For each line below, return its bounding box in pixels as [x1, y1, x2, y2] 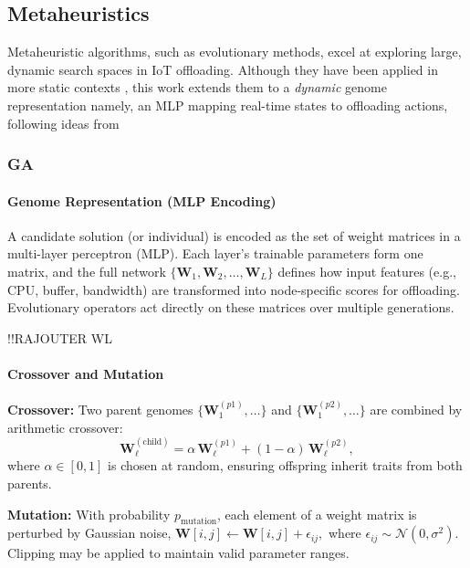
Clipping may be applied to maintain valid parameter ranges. [7, 543, 350, 563]
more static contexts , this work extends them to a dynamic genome [7, 78, 387, 97]
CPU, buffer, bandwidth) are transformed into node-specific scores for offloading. [7, 279, 460, 299]
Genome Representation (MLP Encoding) [7, 191, 277, 210]
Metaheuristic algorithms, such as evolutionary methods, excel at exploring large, [7, 42, 462, 61]
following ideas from [7, 113, 120, 132]
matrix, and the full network [7, 262, 166, 280]
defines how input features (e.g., [277, 262, 456, 280]
